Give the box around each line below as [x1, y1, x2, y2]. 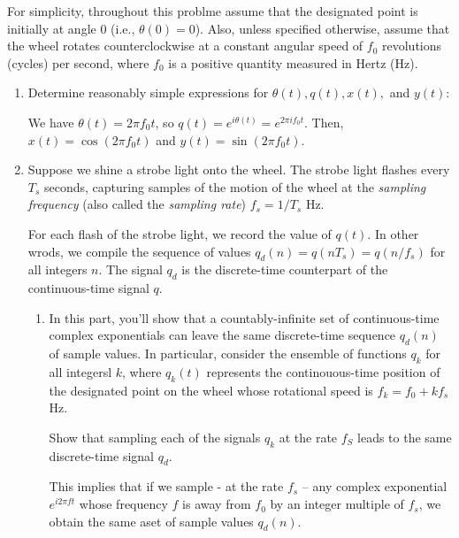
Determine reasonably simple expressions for [27, 83, 269, 102]
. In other [367, 224, 419, 242]
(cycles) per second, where [7, 53, 149, 72]
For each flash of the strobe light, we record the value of [27, 224, 332, 242]
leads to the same [357, 427, 452, 446]
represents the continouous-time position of [206, 362, 440, 380]
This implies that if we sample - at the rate [49, 477, 284, 496]
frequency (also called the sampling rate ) [27, 195, 247, 213]
